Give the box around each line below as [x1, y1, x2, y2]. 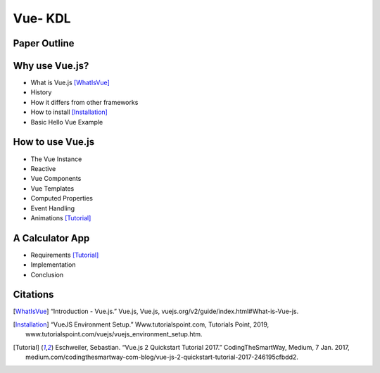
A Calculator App [13, 232, 90, 244]
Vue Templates [30, 184, 75, 193]
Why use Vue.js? [13, 60, 89, 72]
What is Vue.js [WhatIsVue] [30, 78, 110, 87]
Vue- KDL [13, 11, 71, 26]
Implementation [30, 260, 76, 269]
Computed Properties [30, 194, 93, 203]
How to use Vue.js [13, 136, 95, 148]
